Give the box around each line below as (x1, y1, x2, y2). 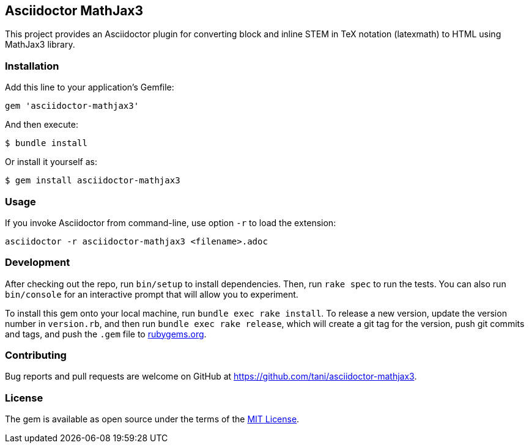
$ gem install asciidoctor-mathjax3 (5, 175, 180, 186)
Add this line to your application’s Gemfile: (5, 82, 174, 93)
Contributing (5, 349, 67, 362)
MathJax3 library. (5, 39, 75, 50)
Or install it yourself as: (5, 156, 97, 167)
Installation (5, 59, 59, 72)
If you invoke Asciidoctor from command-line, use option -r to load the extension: (5, 217, 336, 228)
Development (5, 256, 70, 269)
